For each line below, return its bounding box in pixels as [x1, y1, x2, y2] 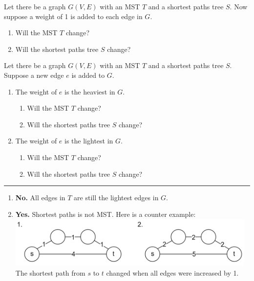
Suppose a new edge [4, 70, 64, 80]
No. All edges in [15, 192, 65, 203]
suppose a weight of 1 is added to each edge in [4, 11, 143, 21]
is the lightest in [64, 136, 113, 146]
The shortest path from [15, 267, 85, 278]
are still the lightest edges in [74, 192, 159, 203]
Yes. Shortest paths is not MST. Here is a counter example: [15, 209, 196, 219]
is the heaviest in [64, 86, 115, 96]
